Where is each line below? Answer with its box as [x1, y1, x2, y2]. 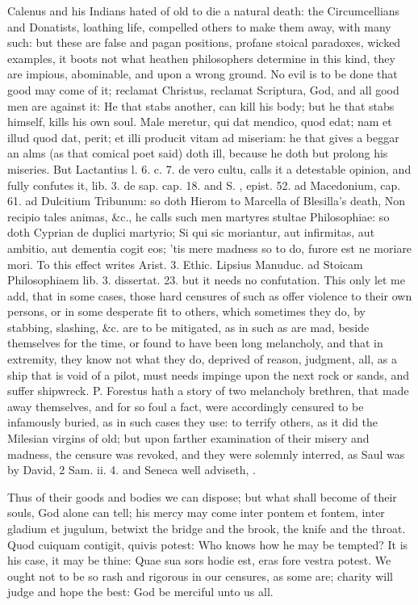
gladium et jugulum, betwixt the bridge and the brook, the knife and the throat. [7, 520, 406, 536]
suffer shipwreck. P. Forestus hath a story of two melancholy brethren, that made [7, 382, 409, 399]
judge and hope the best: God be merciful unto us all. [7, 583, 274, 600]
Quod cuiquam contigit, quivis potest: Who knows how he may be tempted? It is [7, 536, 408, 552]
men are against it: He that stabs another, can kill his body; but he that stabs [7, 97, 395, 114]
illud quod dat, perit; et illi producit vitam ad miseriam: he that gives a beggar [7, 128, 399, 145]
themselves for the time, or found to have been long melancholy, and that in [7, 334, 383, 351]
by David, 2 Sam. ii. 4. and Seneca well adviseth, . [7, 461, 256, 478]
